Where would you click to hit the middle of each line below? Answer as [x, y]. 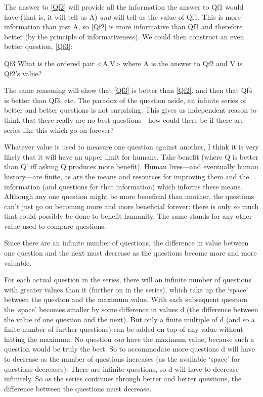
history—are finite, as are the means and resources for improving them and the [127, 176]
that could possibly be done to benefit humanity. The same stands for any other [128, 216]
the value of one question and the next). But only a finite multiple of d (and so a [129, 319]
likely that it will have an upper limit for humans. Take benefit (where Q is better [131, 156]
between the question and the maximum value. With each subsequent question [126, 299]
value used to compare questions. [55, 226]
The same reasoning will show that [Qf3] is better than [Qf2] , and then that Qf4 [128, 90]
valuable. [18, 262]
